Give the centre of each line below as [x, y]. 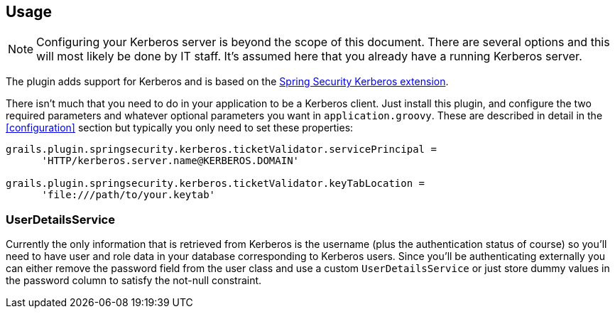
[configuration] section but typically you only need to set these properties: [180, 128]
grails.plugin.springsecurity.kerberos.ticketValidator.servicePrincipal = [221, 150]
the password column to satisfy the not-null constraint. [134, 281]
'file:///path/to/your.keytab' [129, 195]
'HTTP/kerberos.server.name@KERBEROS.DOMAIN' [170, 161]
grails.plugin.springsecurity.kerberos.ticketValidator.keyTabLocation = [216, 184]
